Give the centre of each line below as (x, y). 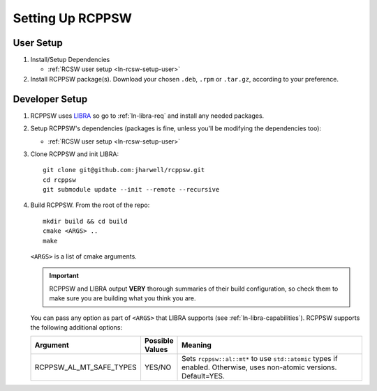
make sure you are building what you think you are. (123, 298)
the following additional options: (76, 327)
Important (64, 276)
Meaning (197, 345)
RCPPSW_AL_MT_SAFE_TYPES (86, 367)
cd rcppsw (59, 180)
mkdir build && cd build (85, 221)
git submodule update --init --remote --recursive (131, 190)
